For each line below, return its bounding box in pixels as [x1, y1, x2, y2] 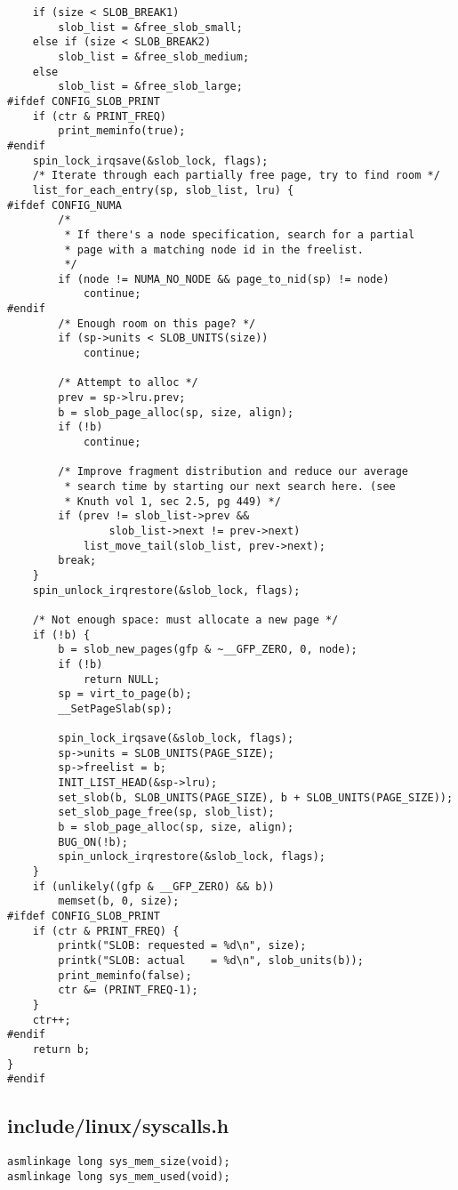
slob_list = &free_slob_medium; [58, 50, 250, 63]
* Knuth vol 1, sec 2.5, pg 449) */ [64, 494, 281, 508]
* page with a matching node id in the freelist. [64, 243, 364, 256]
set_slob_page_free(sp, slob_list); [58, 806, 275, 819]
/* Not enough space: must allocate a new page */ [32, 613, 339, 626]
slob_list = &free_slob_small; [58, 20, 243, 34]
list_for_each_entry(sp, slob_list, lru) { [32, 183, 294, 197]
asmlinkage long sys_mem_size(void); [7, 1155, 230, 1169]
